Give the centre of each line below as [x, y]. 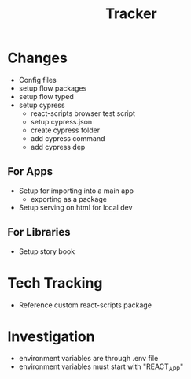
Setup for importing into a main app [76, 191]
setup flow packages [53, 88]
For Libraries [39, 232]
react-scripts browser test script [83, 113]
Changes [37, 58]
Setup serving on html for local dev [75, 207]
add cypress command [68, 138]
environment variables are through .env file [88, 359]
